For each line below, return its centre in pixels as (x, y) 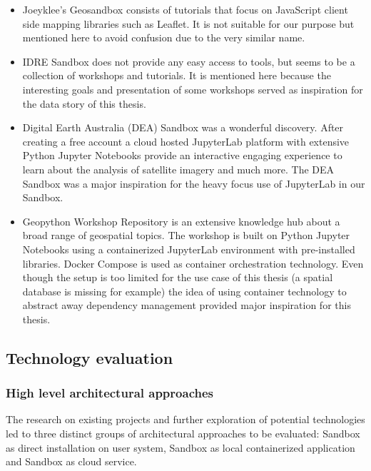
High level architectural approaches (110, 393)
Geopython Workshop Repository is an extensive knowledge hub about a (181, 221)
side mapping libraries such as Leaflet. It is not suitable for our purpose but (188, 23)
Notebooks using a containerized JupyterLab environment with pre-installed (189, 249)
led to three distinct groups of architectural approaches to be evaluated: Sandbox (183, 434)
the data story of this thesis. (84, 103)
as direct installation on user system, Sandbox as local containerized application (181, 447)
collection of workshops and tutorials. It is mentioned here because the (177, 75)
